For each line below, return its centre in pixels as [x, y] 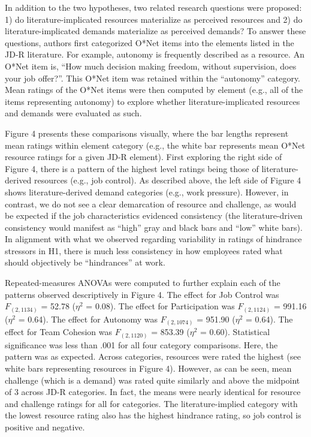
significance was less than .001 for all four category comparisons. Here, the [141, 344]
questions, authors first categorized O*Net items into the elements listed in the [150, 42]
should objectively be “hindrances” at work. [85, 262]
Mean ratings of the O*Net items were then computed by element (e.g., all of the [154, 90]
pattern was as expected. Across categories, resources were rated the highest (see [153, 356]
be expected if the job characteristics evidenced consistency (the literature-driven [154, 216]
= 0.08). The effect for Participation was [160, 306]
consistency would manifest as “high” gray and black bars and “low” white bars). [154, 227]
